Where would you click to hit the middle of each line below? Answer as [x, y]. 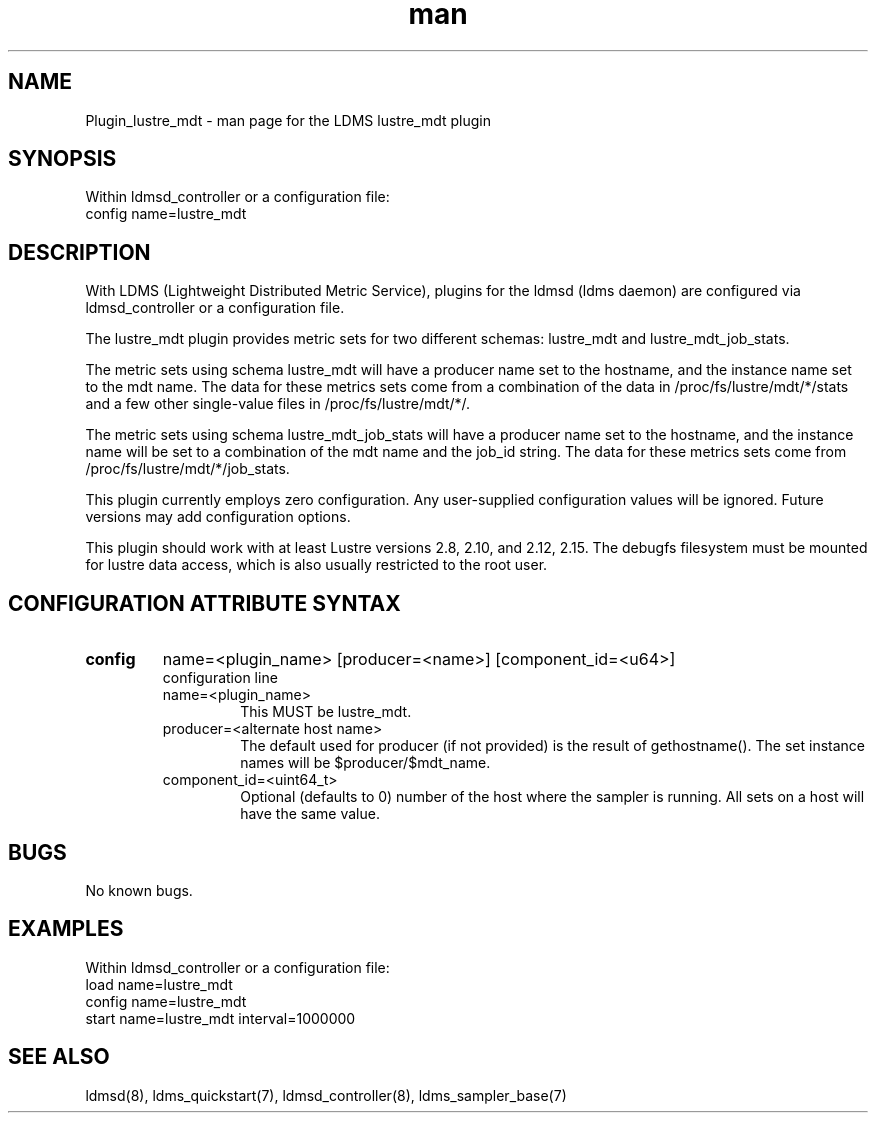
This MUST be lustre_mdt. [326, 712]
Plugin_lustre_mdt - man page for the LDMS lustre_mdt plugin [288, 120]
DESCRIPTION [79, 252]
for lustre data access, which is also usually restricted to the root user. [316, 565]
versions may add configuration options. [218, 517]
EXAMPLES [66, 929]
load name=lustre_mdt [159, 984]
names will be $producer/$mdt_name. [365, 763]
